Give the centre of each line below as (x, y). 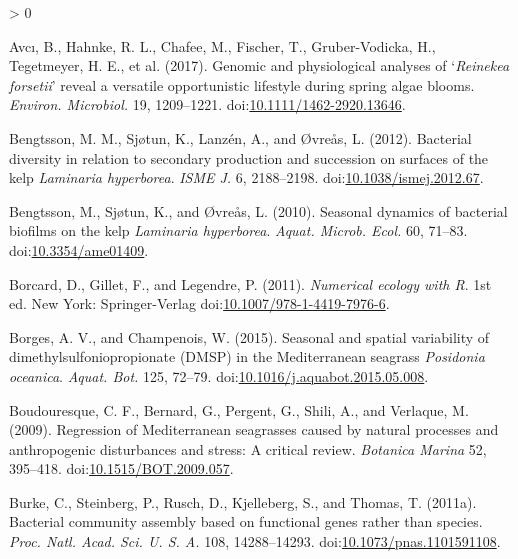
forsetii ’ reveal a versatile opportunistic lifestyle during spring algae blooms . (242, 84)
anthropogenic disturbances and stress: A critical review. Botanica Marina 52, (248, 448)
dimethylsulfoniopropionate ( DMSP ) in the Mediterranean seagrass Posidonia (247, 356)
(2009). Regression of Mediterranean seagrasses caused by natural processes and (254, 429)
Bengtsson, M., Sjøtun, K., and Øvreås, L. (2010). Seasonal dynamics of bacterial (258, 210)
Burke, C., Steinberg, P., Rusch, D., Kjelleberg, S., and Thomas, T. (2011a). (243, 501)
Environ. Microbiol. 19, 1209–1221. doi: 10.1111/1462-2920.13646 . (207, 104)
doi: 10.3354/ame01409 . (79, 249)
